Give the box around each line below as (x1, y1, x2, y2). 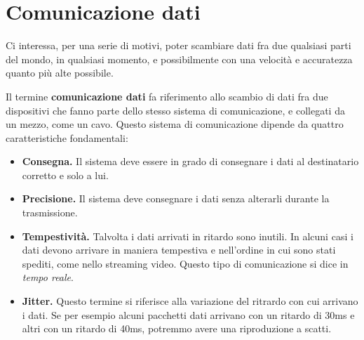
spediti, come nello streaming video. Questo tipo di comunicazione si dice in (22, 256, 349, 270)
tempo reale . (22, 270, 74, 285)
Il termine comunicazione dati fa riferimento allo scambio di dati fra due (6, 89, 328, 103)
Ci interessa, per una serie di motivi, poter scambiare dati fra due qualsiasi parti (6, 38, 351, 53)
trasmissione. (22, 205, 78, 220)
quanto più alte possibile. (6, 65, 114, 80)
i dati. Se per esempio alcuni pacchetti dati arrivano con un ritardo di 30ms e (22, 307, 355, 322)
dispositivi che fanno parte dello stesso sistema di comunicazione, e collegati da (6, 103, 345, 117)
